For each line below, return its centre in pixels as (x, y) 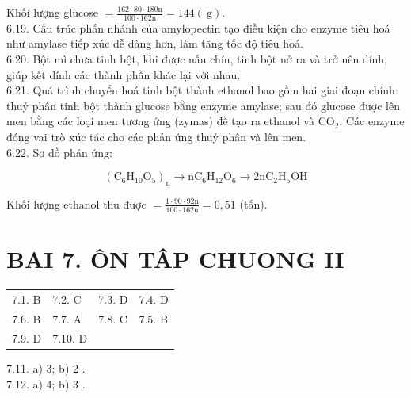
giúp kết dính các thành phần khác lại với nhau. (124, 74)
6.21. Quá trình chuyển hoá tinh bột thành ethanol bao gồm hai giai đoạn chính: (202, 90)
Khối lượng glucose (52, 12)
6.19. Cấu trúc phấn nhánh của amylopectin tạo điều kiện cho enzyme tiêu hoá (198, 27)
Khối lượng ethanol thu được (76, 203)
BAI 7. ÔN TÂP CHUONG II (175, 258)
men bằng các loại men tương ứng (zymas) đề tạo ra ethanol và (160, 121)
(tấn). (253, 203)
